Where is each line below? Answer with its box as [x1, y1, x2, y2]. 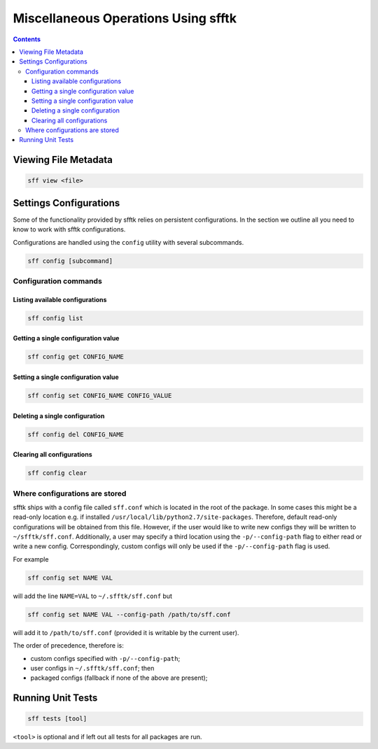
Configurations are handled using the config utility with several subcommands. [13, 238, 244, 246]
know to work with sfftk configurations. [13, 225, 126, 234]
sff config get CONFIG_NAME [27, 353, 124, 361]
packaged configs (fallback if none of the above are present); [30, 673, 208, 682]
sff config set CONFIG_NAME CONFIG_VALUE [27, 392, 172, 400]
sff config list [27, 314, 84, 322]
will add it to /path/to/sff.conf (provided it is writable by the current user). [13, 628, 239, 636]
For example [13, 555, 49, 563]
